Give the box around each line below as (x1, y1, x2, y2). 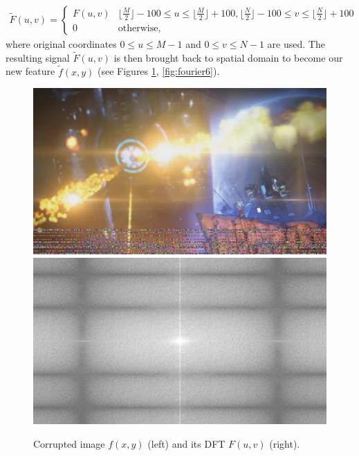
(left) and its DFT (147, 436, 225, 450)
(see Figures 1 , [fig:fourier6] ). (98, 64, 220, 78)
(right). (269, 436, 300, 450)
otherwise (118, 23, 158, 33)
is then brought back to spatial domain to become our (113, 50, 343, 64)
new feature (6, 64, 55, 78)
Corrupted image (33, 436, 105, 450)
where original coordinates (6, 37, 117, 51)
